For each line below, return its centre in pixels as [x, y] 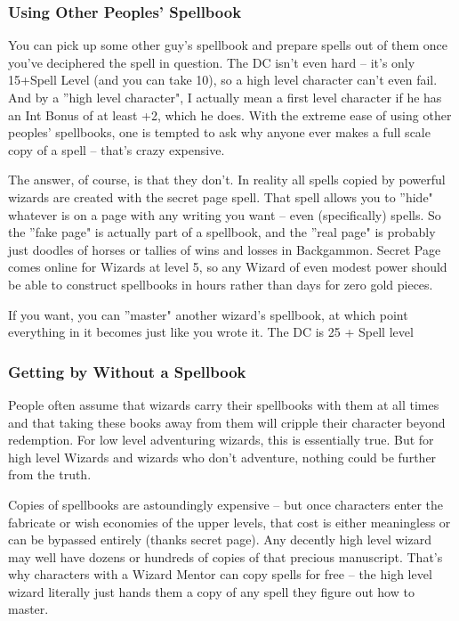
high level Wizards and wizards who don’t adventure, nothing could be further [222, 457]
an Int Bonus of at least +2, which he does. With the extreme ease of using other [230, 114]
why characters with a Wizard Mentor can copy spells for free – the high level [220, 574]
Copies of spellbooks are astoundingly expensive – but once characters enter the [226, 504]
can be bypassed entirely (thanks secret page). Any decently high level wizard [220, 539]
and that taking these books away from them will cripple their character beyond [227, 422]
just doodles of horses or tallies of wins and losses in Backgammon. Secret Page [225, 249]
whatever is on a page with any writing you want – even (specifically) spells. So [225, 214]
